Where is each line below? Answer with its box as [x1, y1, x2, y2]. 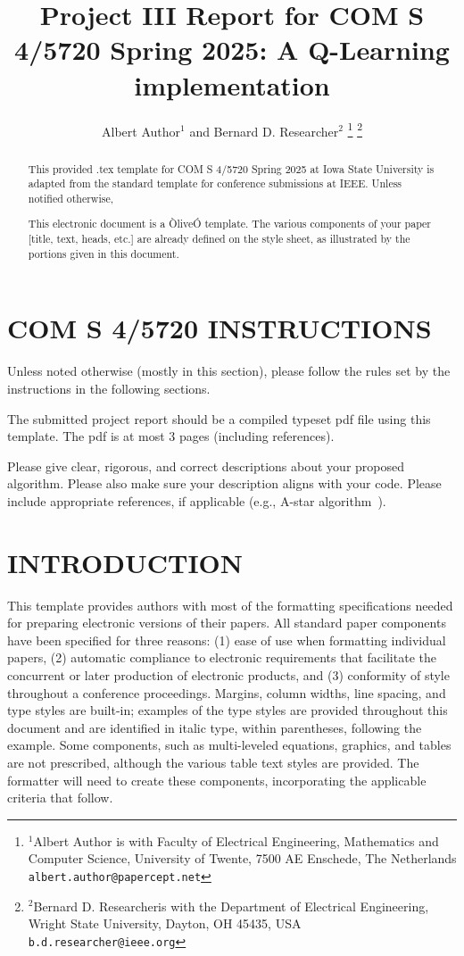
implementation [134, 66, 330, 103]
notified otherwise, [28, 190, 114, 205]
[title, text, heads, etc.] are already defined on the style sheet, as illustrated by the [28, 231, 410, 246]
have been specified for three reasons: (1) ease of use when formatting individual [7, 630, 446, 649]
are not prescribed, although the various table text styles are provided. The [7, 752, 419, 771]
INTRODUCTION [7, 544, 244, 580]
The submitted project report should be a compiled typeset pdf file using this [7, 409, 431, 428]
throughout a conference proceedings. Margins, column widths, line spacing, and [7, 683, 446, 702]
